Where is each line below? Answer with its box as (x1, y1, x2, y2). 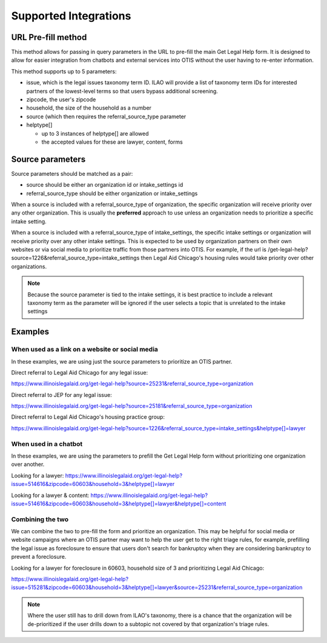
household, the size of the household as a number (26, 104, 151, 112)
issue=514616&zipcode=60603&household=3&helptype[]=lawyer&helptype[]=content (11, 500, 226, 507)
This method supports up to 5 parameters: (11, 67, 117, 75)
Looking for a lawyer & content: (11, 491, 90, 499)
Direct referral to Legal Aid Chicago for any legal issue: (11, 368, 148, 376)
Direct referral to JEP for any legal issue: (11, 391, 112, 398)
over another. (11, 461, 45, 468)
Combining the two (11, 515, 69, 524)
